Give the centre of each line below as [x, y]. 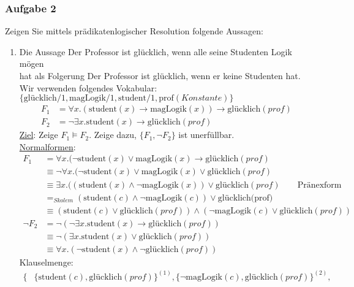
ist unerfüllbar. [206, 135]
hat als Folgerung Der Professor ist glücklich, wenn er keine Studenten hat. [160, 75]
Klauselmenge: [46, 262]
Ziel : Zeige [39, 135]
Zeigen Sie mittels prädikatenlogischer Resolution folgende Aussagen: [134, 31]
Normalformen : [47, 146]
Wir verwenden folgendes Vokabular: [88, 87]
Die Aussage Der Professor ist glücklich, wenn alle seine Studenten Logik [156, 51]
